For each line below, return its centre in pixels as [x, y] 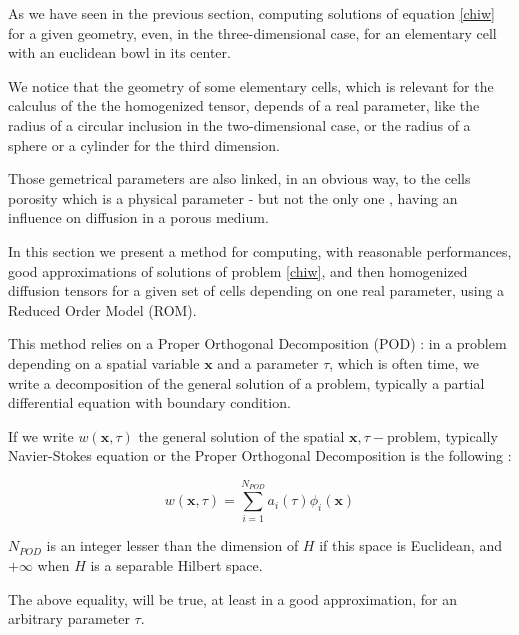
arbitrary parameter [69, 618]
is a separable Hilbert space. [176, 565]
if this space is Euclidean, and [410, 545]
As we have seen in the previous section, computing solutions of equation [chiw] [251, 13]
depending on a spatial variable [104, 362]
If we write [41, 435]
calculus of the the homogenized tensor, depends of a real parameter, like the [244, 105]
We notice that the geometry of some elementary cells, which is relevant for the [251, 85]
